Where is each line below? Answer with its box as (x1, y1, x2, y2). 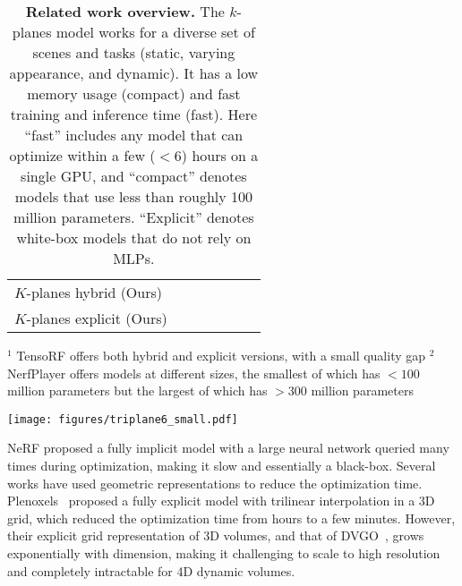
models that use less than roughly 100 (14, 186, 252, 207)
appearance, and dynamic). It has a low (9, 63, 259, 83)
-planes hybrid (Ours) (26, 282, 163, 302)
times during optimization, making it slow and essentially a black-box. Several (7, 456, 436, 475)
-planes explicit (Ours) (26, 308, 167, 328)
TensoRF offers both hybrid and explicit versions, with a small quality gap (16, 346, 426, 364)
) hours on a (181, 145, 259, 166)
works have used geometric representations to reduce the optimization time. (7, 473, 423, 492)
